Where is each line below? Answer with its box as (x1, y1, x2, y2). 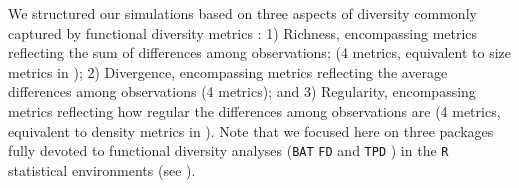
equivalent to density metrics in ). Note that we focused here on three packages (8, 120, 494, 141)
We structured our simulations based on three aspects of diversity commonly (8, 3, 477, 23)
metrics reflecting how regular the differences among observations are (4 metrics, (8, 100, 501, 121)
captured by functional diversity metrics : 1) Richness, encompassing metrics (8, 22, 478, 43)
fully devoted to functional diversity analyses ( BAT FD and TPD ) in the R (8, 140, 449, 161)
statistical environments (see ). (8, 159, 196, 180)
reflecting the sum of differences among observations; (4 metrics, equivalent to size (8, 42, 511, 63)
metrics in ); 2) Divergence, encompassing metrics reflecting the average (8, 61, 448, 82)
